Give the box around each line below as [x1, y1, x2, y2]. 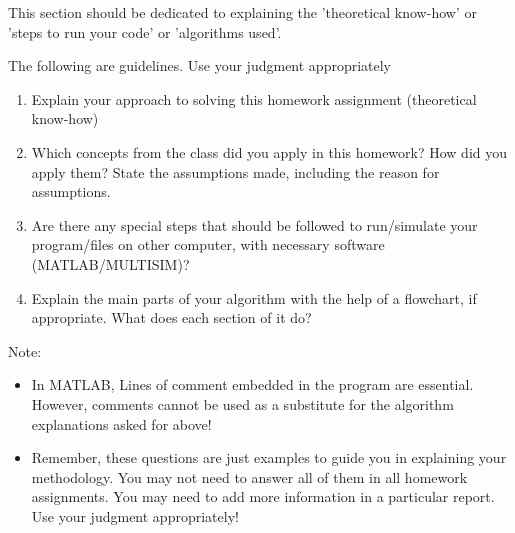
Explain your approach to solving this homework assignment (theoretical [31, 88, 477, 109]
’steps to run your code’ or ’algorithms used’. [8, 21, 282, 42]
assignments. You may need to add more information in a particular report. [31, 486, 495, 507]
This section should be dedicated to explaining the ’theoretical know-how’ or [8, 2, 477, 22]
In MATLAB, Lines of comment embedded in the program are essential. [31, 374, 474, 395]
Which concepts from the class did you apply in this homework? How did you [31, 141, 508, 162]
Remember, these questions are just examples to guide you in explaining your [31, 447, 507, 468]
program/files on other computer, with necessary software [31, 234, 385, 255]
